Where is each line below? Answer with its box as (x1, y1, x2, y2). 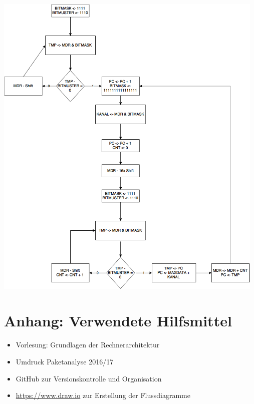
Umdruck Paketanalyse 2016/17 (16, 356, 114, 366)
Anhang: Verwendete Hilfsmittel (4, 310, 232, 331)
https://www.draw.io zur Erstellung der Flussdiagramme (16, 390, 190, 400)
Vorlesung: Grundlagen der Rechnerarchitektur (16, 339, 160, 350)
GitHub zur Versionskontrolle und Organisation (16, 373, 162, 383)
